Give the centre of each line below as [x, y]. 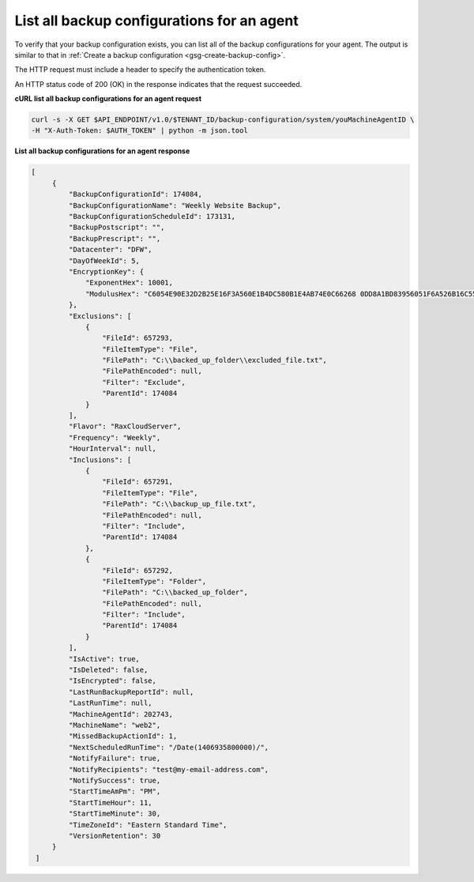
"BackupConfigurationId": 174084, [135, 194]
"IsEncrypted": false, [113, 681]
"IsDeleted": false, [108, 670]
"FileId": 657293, [137, 338]
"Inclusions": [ [100, 460]
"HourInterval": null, [113, 449]
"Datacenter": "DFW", [111, 250]
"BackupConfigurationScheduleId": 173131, [152, 217]
